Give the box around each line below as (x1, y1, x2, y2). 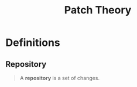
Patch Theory (64, 3, 132, 17)
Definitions (5, 36, 61, 49)
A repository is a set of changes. (19, 75, 100, 81)
